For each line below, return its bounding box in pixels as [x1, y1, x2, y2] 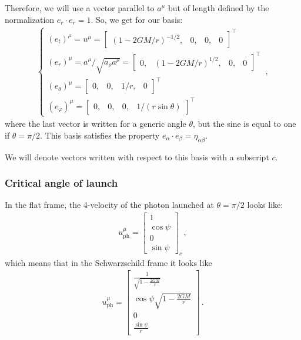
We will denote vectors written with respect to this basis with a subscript [5, 150, 269, 163]
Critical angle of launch [5, 176, 118, 190]
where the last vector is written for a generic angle [5, 117, 186, 130]
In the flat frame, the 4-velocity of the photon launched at [5, 198, 214, 211]
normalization [5, 13, 55, 25]
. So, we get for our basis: [91, 13, 183, 25]
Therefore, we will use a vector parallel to [5, 2, 155, 14]
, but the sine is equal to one [192, 117, 296, 130]
